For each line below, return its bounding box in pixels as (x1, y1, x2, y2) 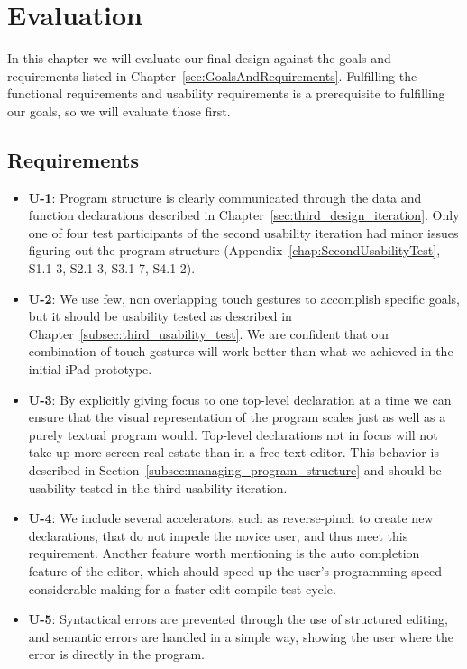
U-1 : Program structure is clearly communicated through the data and (28, 188, 422, 206)
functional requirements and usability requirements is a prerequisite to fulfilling (7, 84, 445, 103)
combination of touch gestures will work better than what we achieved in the (28, 342, 453, 361)
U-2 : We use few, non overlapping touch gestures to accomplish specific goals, (28, 289, 461, 307)
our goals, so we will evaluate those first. (7, 101, 231, 120)
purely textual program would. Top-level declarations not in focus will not (28, 425, 438, 444)
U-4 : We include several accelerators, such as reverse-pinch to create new (28, 509, 434, 527)
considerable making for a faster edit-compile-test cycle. (28, 579, 336, 598)
